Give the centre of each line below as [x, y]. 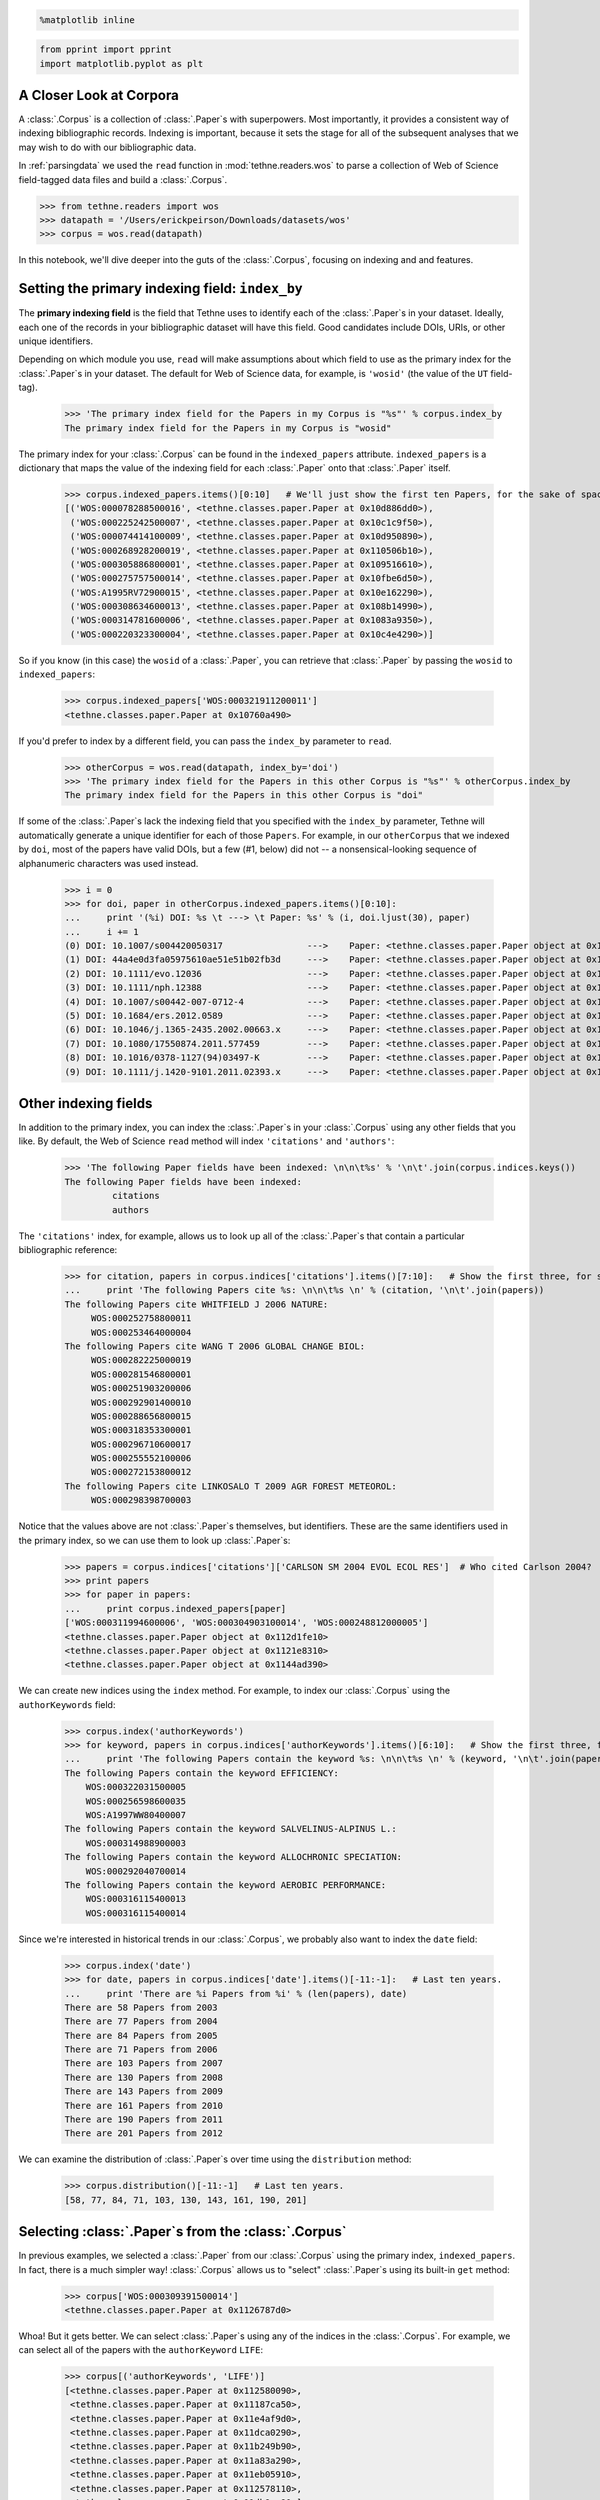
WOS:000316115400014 [136, 1913]
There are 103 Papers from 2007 [144, 2063]
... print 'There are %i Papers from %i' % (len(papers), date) [236, 1993]
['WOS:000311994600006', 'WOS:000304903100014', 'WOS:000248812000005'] [246, 1623]
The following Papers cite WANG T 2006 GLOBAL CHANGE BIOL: [215, 1346]
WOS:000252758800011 [141, 1318]
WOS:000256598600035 [136, 1801]
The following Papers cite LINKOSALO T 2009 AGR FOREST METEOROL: [230, 1486]
